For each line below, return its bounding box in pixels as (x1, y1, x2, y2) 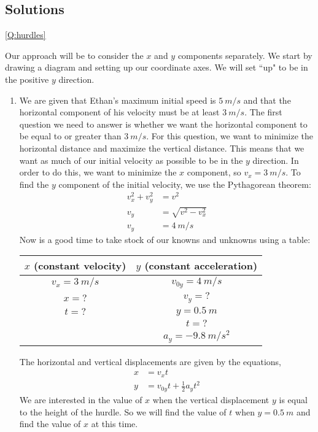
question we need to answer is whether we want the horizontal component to (19, 117, 308, 130)
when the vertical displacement (152, 393, 270, 406)
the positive (5, 72, 49, 85)
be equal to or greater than (19, 129, 122, 142)
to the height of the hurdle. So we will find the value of (19, 405, 227, 418)
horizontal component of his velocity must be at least (19, 106, 220, 118)
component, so (187, 166, 241, 179)
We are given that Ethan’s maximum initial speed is (19, 93, 216, 106)
